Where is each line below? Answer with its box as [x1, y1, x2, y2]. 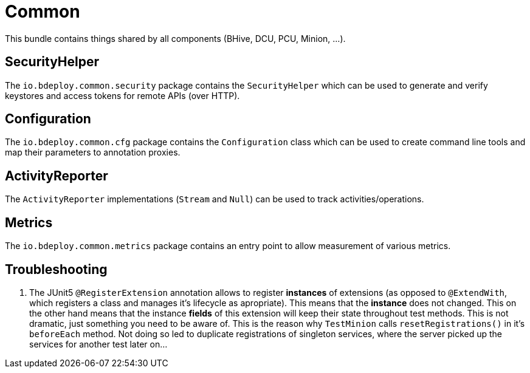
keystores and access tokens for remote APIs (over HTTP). [5, 90, 240, 101]
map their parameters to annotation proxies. [5, 147, 181, 158]
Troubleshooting [5, 261, 108, 277]
